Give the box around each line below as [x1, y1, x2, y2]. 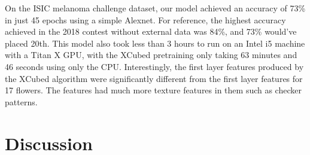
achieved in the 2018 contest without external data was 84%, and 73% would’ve [5, 25, 297, 38]
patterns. [5, 95, 38, 108]
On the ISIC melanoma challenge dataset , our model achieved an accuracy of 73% [5, 2, 306, 14]
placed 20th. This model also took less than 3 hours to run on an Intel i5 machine [5, 37, 305, 49]
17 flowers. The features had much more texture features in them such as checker [5, 84, 302, 96]
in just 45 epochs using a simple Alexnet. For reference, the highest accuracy [5, 13, 286, 26]
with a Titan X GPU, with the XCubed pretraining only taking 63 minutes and [5, 48, 297, 61]
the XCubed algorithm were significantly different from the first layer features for [5, 72, 303, 84]
